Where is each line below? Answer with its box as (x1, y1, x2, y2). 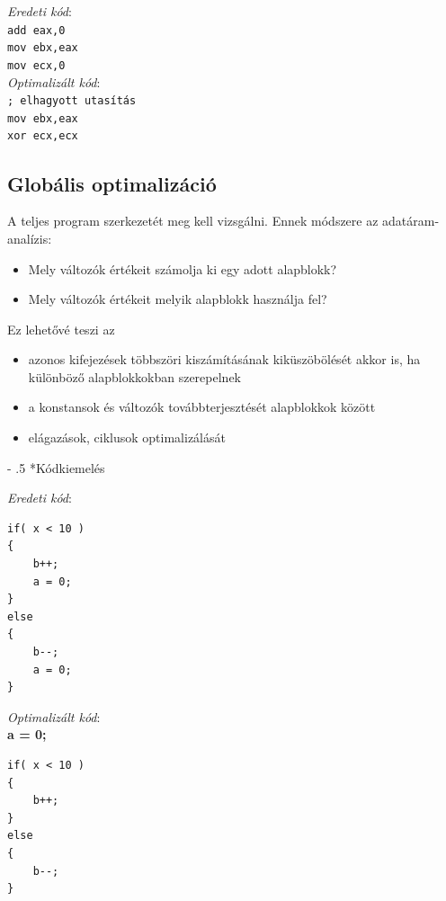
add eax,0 (7, 23, 66, 37)
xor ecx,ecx (7, 129, 78, 143)
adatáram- (382, 211, 440, 230)
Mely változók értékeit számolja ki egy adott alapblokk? (28, 259, 337, 278)
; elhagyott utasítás (7, 94, 137, 108)
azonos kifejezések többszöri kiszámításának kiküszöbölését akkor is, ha (28, 350, 421, 369)
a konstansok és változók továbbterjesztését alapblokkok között (28, 397, 376, 416)
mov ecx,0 (7, 58, 66, 72)
